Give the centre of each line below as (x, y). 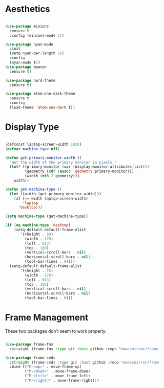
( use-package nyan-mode (29, 44)
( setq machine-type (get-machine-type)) (47, 216)
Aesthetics (28, 9)
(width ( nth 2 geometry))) (52, 176)
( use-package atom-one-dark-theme (40, 94)
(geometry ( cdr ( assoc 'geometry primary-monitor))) (79, 171)
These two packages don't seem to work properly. (56, 331)
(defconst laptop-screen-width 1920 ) (43, 144)
